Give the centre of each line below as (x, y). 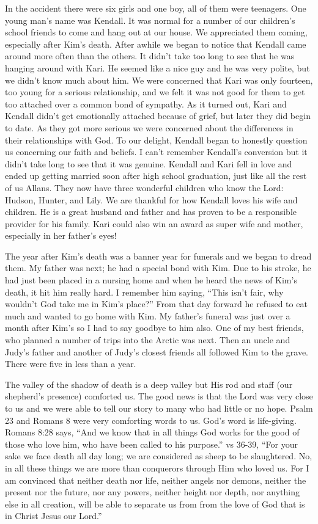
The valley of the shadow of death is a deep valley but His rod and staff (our (149, 384)
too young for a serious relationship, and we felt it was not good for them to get (155, 92)
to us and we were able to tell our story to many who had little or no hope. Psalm (159, 408)
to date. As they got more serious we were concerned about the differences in (149, 127)
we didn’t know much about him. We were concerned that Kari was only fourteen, (159, 80)
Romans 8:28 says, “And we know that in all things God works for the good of (152, 432)
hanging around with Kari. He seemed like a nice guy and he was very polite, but (157, 67)
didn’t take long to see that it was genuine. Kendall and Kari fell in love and (149, 163)
